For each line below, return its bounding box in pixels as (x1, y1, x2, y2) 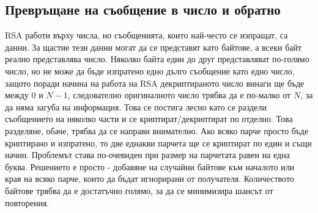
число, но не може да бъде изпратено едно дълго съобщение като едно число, (5, 64, 295, 77)
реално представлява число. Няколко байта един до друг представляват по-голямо (5, 52, 309, 65)
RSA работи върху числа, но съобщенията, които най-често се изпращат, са (5, 29, 288, 42)
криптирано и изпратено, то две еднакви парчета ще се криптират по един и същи (5, 136, 312, 149)
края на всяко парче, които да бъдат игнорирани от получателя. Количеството (5, 172, 294, 185)
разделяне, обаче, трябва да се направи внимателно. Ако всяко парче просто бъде (5, 124, 309, 137)
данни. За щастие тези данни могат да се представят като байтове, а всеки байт (5, 40, 302, 53)
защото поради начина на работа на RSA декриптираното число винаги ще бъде (5, 76, 305, 89)
